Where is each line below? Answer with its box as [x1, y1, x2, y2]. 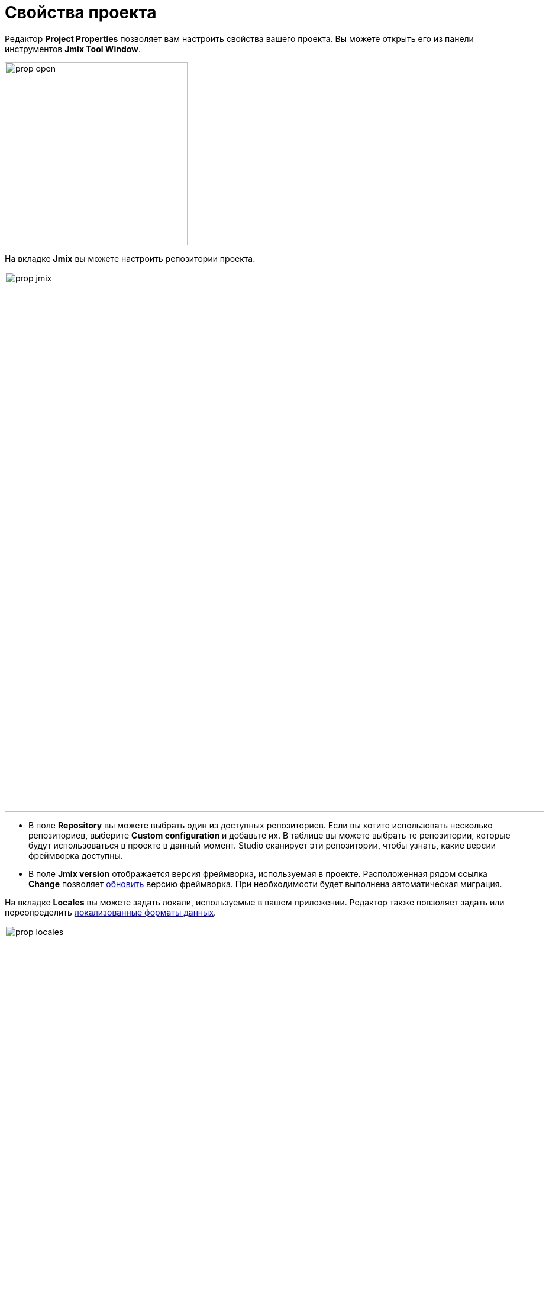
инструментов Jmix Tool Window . [5, 43, 141, 54]
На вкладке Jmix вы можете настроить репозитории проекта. [5, 253, 256, 264]
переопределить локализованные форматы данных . [5, 907, 217, 917]
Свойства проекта [5, 2, 157, 23]
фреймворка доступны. [28, 850, 123, 860]
